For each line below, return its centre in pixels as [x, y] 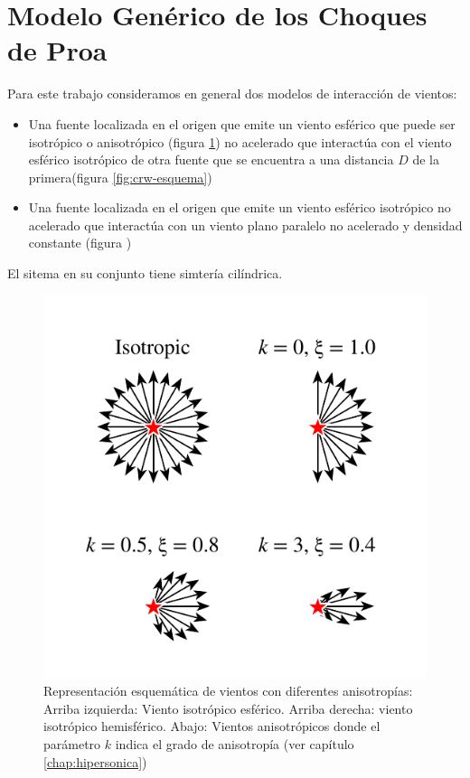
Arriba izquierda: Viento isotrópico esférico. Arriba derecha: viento [228, 708]
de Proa [57, 50]
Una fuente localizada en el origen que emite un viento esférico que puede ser [242, 123]
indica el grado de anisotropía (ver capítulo [235, 744]
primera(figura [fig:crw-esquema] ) [120, 177]
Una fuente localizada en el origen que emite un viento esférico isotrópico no [240, 207]
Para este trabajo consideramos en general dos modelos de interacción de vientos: [232, 94]
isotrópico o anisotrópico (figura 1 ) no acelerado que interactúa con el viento [240, 141]
